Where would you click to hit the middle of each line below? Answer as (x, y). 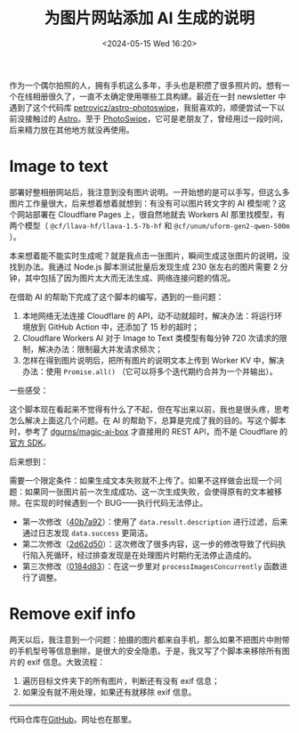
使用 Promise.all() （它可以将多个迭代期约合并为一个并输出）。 (162, 371)
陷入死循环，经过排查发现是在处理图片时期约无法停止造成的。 (143, 555)
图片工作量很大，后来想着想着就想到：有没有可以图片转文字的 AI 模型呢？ (144, 203)
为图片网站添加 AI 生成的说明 (149, 18)
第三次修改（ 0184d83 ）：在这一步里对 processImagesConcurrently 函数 (151, 566)
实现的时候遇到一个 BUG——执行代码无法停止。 (120, 502)
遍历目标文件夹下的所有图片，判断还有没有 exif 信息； (121, 680)
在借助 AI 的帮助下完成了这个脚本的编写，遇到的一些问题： (117, 297)
